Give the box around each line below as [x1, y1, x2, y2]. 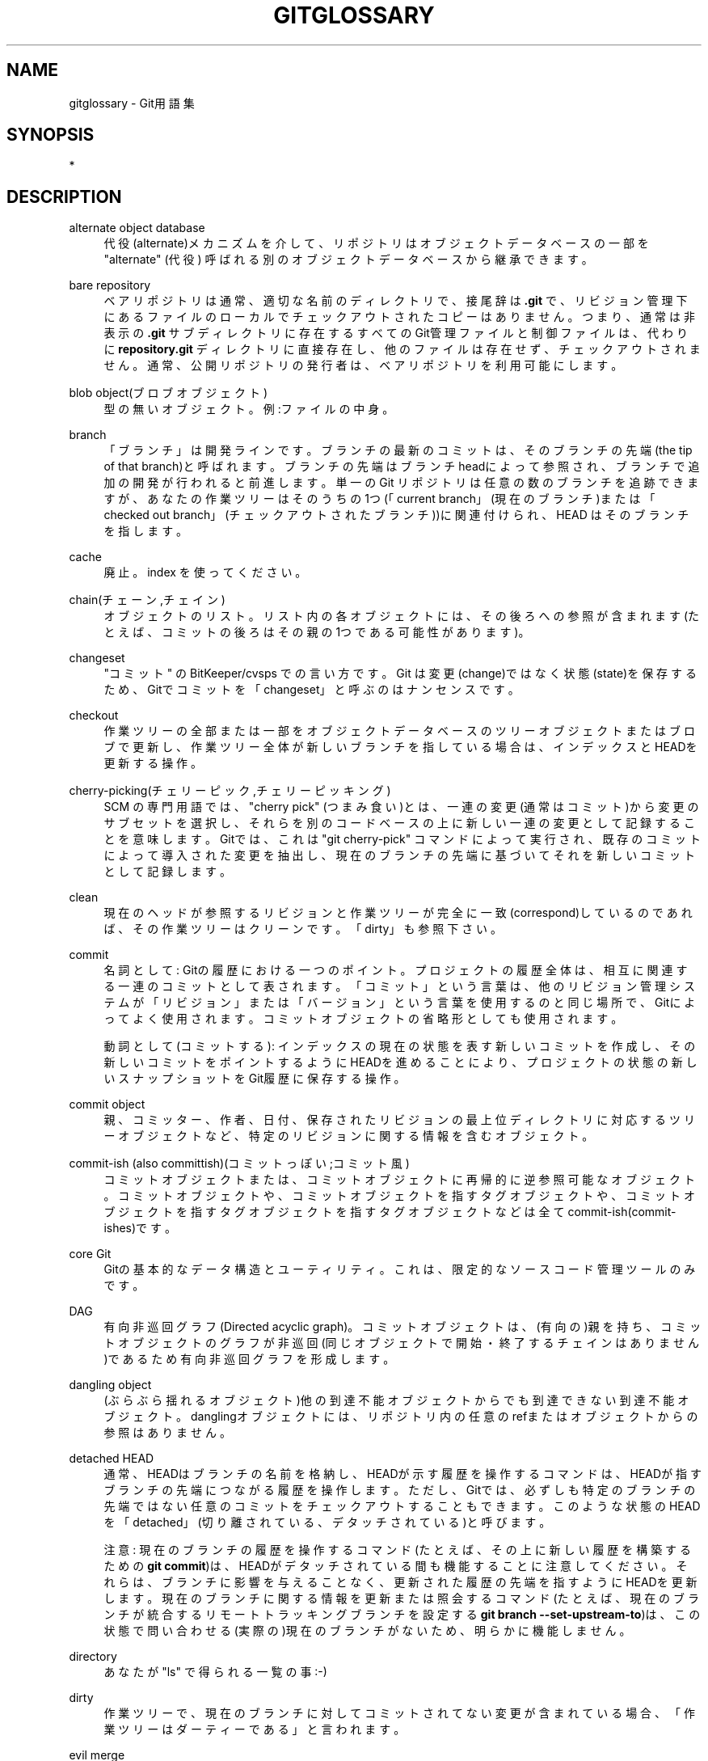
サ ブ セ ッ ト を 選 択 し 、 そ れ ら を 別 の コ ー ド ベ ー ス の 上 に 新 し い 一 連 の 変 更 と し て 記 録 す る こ [103, 816, 695, 830]
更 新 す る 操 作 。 [103, 756, 203, 771]
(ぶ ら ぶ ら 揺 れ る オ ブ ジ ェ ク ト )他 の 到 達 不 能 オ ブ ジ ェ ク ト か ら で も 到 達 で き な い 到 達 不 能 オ [103, 1393, 689, 1408]
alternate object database [69, 221, 205, 235]
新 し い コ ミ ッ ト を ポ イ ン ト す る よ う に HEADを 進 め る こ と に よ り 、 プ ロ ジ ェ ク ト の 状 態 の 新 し [103, 1055, 697, 1070]
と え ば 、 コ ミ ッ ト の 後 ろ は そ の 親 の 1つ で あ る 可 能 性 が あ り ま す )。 [103, 625, 530, 640]
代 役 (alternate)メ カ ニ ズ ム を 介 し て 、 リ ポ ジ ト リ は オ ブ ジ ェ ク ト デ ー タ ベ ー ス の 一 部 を [103, 236, 649, 251]
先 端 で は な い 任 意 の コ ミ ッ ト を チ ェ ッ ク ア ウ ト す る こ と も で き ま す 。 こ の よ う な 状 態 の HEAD [103, 1499, 701, 1514]
